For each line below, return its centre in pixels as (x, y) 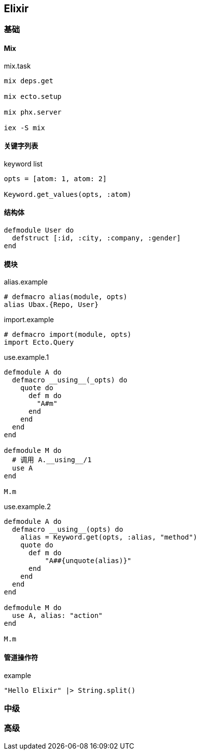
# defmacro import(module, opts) (68, 335)
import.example (29, 320)
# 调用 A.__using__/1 (52, 460)
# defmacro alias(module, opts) (66, 297)
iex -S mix (25, 128)
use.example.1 (27, 357)
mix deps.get (29, 81)
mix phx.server (33, 112)
